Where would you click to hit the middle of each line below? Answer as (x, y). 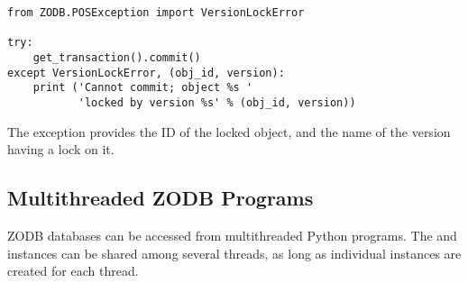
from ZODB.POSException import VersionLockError (156, 13)
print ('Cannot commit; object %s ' (143, 88)
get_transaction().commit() (117, 57)
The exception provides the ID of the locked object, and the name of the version (229, 131)
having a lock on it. (61, 149)
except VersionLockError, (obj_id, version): (146, 73)
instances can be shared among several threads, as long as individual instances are (234, 253)
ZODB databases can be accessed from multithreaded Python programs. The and (232, 235)
